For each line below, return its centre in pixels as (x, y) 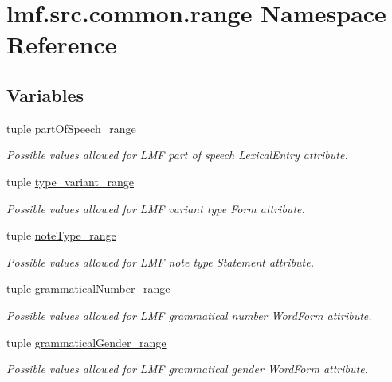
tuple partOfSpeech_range (71, 128)
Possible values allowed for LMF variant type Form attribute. (156, 208)
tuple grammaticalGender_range (86, 342)
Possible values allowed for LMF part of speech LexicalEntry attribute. (177, 155)
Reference (62, 44)
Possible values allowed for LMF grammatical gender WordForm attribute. (187, 369)
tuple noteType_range (61, 235)
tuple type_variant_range (70, 181)
